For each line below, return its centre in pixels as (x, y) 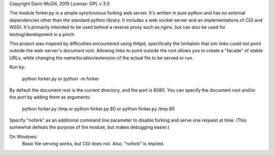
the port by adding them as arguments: (50, 97)
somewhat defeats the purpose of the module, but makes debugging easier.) (90, 127)
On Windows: (23, 136)
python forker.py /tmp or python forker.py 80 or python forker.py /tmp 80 (98, 108)
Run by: (17, 67)
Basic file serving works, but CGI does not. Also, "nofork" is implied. (93, 144)
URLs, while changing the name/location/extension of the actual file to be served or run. (101, 58)
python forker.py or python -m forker (61, 79)
